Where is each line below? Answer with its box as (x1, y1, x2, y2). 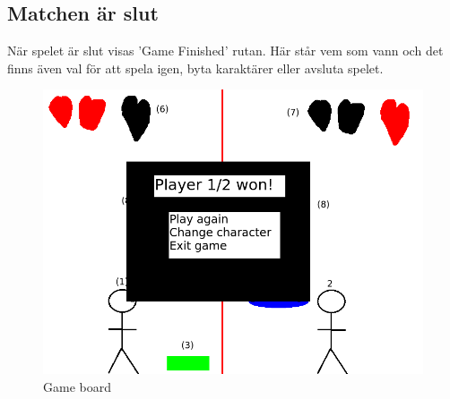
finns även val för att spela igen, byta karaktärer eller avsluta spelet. (7, 58, 384, 77)
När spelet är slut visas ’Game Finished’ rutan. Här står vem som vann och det (7, 41, 444, 60)
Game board (43, 377, 111, 395)
